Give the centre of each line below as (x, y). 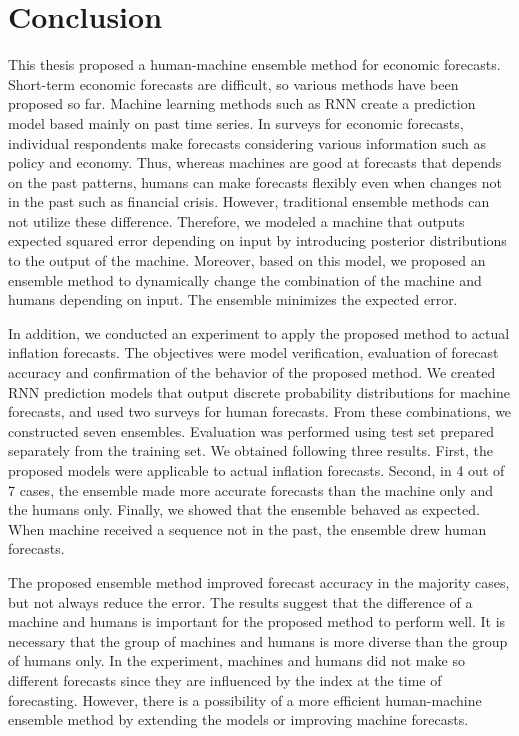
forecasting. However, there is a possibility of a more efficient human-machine (245, 699)
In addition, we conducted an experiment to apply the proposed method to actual (259, 332)
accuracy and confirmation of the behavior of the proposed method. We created (252, 372)
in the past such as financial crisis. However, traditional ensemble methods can (249, 201)
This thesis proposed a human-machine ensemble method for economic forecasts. (254, 64)
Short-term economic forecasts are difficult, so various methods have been (233, 83)
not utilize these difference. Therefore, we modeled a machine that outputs (236, 220)
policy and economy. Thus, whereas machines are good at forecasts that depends (255, 162)
